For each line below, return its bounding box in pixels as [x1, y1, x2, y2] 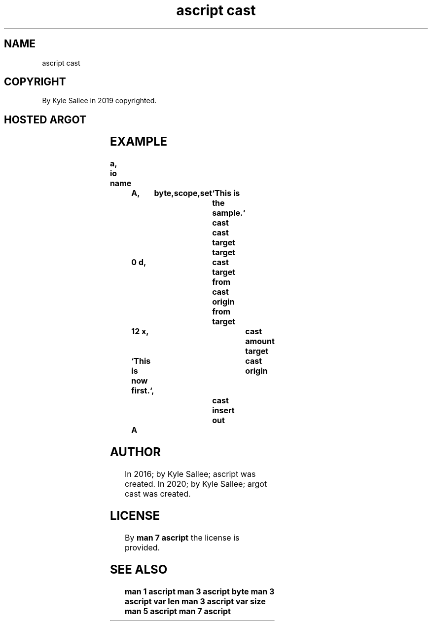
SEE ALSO [109, 562, 168, 577]
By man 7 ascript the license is [124, 532, 240, 543]
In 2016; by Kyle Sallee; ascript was [124, 469, 256, 479]
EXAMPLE [109, 134, 168, 149]
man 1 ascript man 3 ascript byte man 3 [124, 586, 275, 596]
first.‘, [131, 386, 154, 396]
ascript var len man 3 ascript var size [124, 596, 266, 606]
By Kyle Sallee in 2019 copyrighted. [42, 96, 157, 105]
